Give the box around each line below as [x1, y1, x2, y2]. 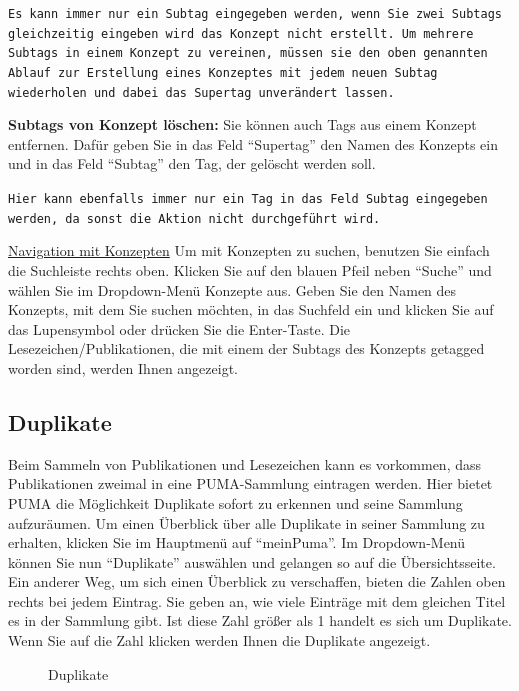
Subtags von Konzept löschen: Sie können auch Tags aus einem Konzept [8, 114, 477, 135]
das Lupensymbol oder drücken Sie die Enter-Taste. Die [8, 318, 350, 339]
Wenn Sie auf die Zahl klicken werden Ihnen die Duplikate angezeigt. [8, 630, 431, 651]
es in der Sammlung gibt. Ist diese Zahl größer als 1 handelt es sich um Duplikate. [8, 610, 512, 631]
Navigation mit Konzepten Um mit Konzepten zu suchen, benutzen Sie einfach [8, 240, 490, 261]
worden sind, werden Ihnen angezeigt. [8, 357, 238, 378]
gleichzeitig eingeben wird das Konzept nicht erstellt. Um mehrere [8, 26, 474, 41]
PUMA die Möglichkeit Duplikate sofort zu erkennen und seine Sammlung [8, 492, 463, 513]
